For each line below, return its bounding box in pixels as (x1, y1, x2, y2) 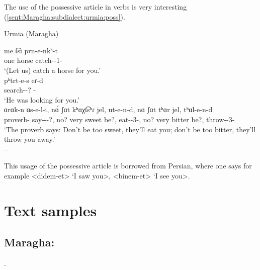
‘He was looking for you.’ (4, 94, 80, 105)
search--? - (4, 84, 36, 95)
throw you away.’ (4, 134, 55, 144)
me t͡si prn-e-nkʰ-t (4, 45, 58, 55)
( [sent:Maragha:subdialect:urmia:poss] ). (4, 11, 125, 22)
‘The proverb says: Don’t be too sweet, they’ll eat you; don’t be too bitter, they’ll (4, 124, 256, 134)
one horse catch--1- (4, 55, 62, 65)
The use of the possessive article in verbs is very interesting (4, 2, 187, 12)
